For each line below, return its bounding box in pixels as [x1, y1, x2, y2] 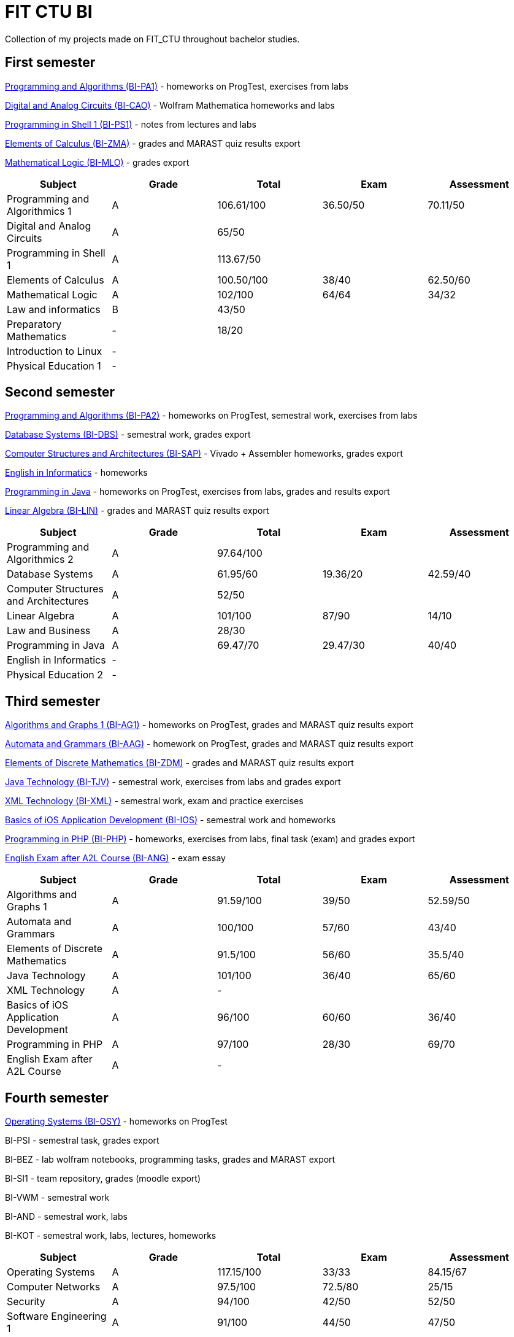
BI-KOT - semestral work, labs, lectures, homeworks [5, 1230, 217, 1241]
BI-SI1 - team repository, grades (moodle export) [5, 1173, 201, 1184]
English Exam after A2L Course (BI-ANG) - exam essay [5, 853, 226, 864]
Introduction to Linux [7, 344, 102, 357]
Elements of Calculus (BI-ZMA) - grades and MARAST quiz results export [5, 138, 301, 149]
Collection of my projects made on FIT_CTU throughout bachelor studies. [5, 33, 300, 44]
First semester [5, 55, 96, 71]
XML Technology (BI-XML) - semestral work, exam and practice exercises [5, 796, 304, 807]
